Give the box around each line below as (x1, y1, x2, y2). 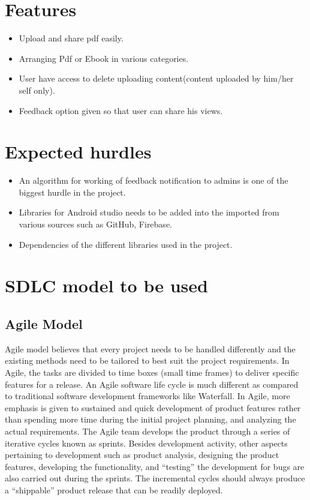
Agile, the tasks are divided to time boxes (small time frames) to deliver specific (5, 366, 299, 378)
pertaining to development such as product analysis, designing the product (5, 448, 279, 461)
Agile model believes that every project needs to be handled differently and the (5, 342, 296, 355)
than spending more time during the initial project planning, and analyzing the (5, 413, 296, 426)
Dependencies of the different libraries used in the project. (19, 238, 233, 250)
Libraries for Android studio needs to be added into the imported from (19, 206, 279, 218)
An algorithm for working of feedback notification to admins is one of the (19, 174, 288, 187)
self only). (19, 83, 55, 96)
